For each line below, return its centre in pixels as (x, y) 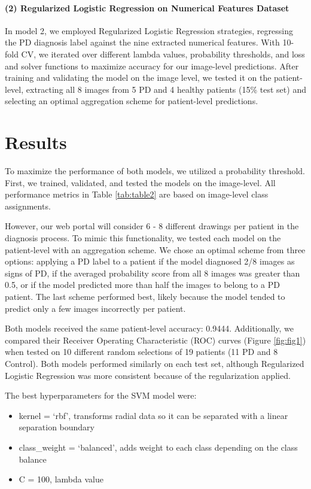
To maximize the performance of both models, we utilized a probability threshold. (155, 171)
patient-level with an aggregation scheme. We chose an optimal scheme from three (155, 249)
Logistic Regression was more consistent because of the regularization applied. (148, 375)
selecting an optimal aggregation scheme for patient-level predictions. (132, 101)
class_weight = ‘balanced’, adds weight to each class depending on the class (158, 447)
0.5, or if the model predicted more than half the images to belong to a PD (142, 285)
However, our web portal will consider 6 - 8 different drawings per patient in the (152, 226)
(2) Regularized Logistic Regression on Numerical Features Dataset (147, 7)
